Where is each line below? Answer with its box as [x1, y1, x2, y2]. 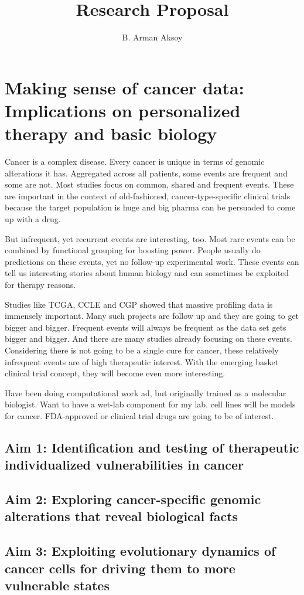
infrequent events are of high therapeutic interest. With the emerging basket [5, 355, 279, 368]
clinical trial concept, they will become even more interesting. [5, 367, 226, 379]
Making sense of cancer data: [5, 75, 244, 99]
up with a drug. [5, 213, 61, 225]
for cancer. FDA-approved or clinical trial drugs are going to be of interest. [5, 409, 274, 421]
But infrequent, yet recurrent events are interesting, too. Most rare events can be [5, 232, 295, 244]
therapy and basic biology [5, 121, 217, 145]
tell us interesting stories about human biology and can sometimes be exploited [5, 267, 289, 279]
